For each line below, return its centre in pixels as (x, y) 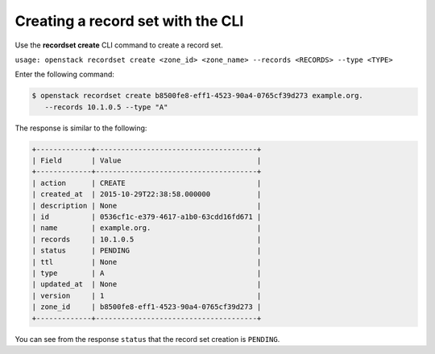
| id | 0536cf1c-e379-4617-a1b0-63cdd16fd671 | (147, 217)
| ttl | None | (147, 262)
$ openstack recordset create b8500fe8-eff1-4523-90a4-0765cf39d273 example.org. (198, 96)
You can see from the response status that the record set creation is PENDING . (147, 339)
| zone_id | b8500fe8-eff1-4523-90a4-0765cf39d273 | (147, 307)
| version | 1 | (147, 295)
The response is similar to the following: (81, 128)
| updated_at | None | (147, 284)
